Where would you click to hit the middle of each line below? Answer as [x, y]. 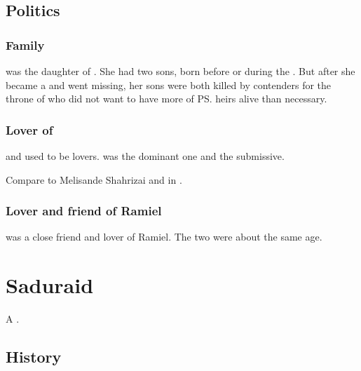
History [34, 357]
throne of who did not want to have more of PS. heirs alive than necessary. [166, 99]
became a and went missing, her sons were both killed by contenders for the [169, 85]
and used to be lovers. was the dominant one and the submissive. [145, 156]
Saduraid [50, 285]
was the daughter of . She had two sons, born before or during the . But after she [180, 71]
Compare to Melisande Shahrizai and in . [94, 179]
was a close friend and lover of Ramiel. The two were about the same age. [164, 237]
